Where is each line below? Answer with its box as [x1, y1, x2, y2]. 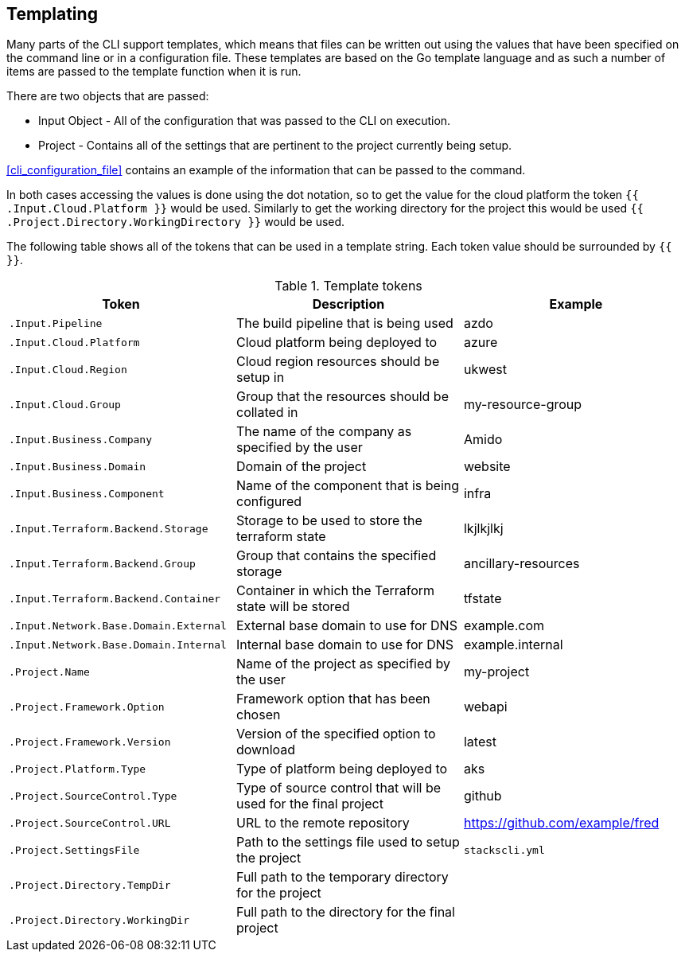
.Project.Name [9, 665, 90, 678]
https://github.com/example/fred [463, 815, 660, 831]
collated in [235, 404, 298, 421]
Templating [6, 4, 98, 24]
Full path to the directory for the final [235, 904, 455, 921]
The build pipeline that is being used [235, 315, 453, 332]
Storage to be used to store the [235, 512, 422, 529]
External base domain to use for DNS [235, 617, 457, 634]
